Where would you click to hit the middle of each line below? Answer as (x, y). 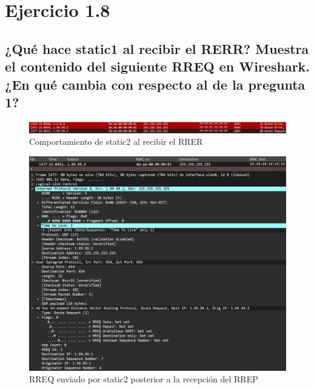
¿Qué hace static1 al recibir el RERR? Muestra (157, 48)
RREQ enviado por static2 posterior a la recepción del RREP (144, 379)
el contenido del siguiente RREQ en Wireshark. (158, 66)
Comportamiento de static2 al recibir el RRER (116, 141)
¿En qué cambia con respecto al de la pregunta (155, 84)
